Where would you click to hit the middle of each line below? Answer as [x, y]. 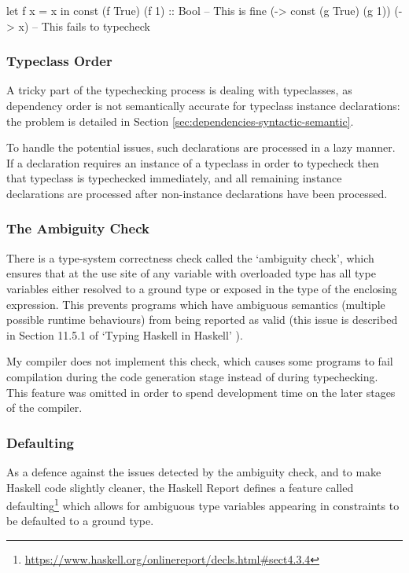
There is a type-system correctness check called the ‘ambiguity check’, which [190, 257]
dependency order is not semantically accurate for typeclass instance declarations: [203, 105]
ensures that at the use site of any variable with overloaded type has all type [191, 273]
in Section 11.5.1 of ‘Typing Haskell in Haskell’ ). [125, 334]
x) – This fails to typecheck [84, 26]
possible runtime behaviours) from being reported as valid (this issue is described [202, 320]
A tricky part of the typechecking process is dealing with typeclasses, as [179, 90]
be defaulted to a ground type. [80, 521]
